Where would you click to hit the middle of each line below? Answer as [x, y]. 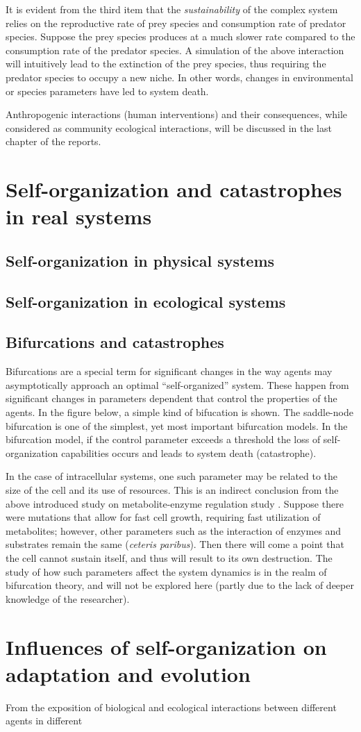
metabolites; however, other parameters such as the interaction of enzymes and [174, 530]
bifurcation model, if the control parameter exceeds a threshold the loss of [163, 439]
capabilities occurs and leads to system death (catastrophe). [189, 452]
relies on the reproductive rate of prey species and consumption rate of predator [176, 23]
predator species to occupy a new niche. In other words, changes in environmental [179, 77]
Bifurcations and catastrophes [115, 342]
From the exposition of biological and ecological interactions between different [171, 707]
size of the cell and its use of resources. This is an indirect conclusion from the [172, 490]
